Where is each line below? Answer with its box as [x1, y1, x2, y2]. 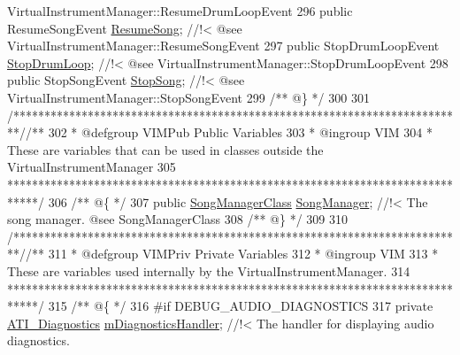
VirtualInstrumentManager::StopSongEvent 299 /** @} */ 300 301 [7, 88, 370, 106]
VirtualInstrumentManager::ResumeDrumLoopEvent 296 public [7, 2, 353, 19]
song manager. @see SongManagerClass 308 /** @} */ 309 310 [7, 210, 348, 228]
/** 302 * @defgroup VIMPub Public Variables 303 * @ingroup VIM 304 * [26, 123, 433, 142]
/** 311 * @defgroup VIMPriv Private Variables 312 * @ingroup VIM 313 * [26, 244, 439, 263]
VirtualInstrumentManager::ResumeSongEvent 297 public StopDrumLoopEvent [7, 36, 440, 55]
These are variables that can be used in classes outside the [7, 140, 324, 158]
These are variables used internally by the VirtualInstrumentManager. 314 [7, 261, 410, 280]
